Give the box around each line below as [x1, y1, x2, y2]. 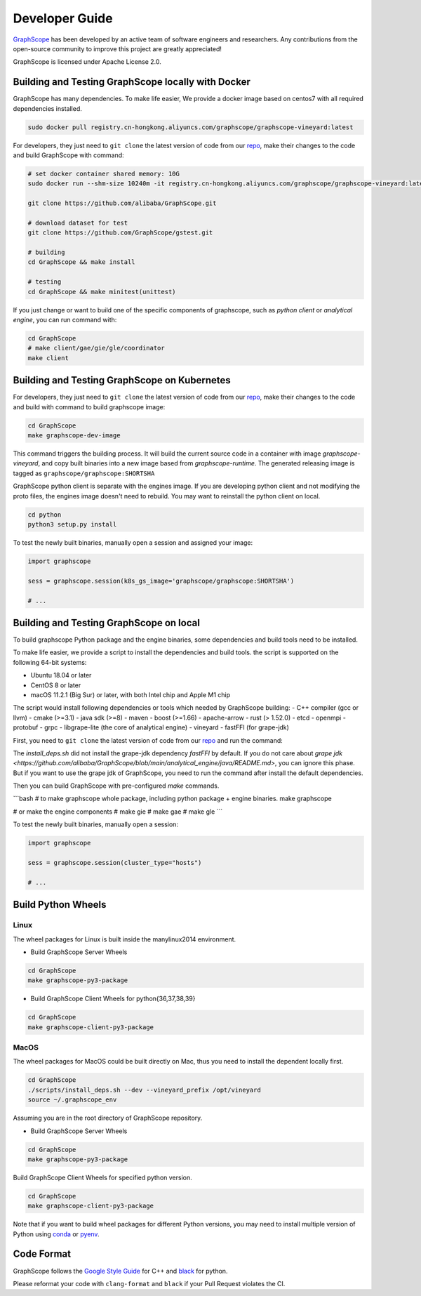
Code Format [13, 1248, 72, 1260]
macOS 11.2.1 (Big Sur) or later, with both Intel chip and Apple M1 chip [30, 690, 231, 699]
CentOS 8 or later [30, 681, 81, 689]
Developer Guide [13, 11, 113, 26]
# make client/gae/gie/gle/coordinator [27, 344, 165, 352]
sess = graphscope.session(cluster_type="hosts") [27, 859, 202, 867]
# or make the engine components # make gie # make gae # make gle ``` [13, 807, 223, 816]
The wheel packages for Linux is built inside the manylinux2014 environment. [13, 934, 236, 944]
